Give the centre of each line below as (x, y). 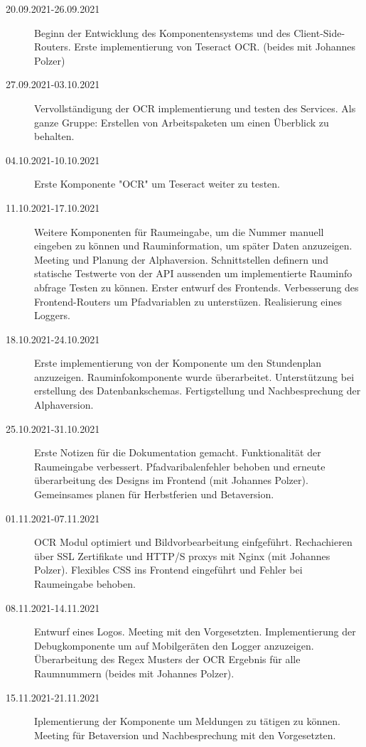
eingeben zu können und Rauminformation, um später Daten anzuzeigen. (193, 246)
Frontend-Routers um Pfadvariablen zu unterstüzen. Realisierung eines (188, 301)
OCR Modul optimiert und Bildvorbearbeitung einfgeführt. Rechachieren (193, 542)
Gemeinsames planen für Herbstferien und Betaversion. (154, 494)
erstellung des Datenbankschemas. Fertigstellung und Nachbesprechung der (198, 391)
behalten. (54, 136)
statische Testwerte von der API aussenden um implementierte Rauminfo (193, 273)
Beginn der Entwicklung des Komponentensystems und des (162, 32)
